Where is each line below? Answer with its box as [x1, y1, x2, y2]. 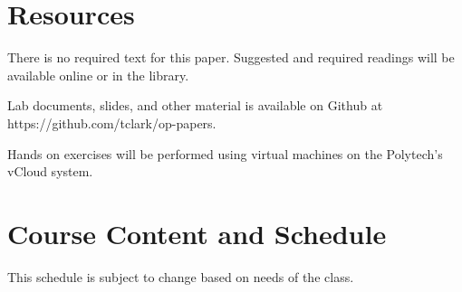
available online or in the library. [7, 65, 189, 84]
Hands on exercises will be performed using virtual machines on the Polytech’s [7, 144, 443, 163]
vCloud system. [7, 162, 93, 181]
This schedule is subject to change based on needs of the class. [7, 267, 354, 286]
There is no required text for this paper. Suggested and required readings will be [7, 48, 455, 67]
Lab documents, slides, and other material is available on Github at [7, 96, 383, 115]
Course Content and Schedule [7, 214, 387, 251]
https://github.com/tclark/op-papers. [7, 113, 217, 132]
